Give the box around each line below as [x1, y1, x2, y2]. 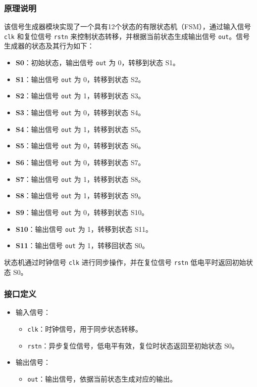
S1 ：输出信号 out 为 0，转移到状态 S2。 [15, 74, 145, 84]
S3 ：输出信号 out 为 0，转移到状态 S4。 [15, 107, 145, 118]
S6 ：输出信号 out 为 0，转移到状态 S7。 [15, 157, 145, 167]
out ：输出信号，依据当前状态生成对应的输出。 [27, 373, 177, 384]
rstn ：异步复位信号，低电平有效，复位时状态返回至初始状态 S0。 [27, 340, 239, 350]
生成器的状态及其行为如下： [4, 41, 94, 51]
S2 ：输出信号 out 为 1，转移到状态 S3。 [15, 90, 145, 101]
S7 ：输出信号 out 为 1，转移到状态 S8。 [15, 173, 145, 184]
